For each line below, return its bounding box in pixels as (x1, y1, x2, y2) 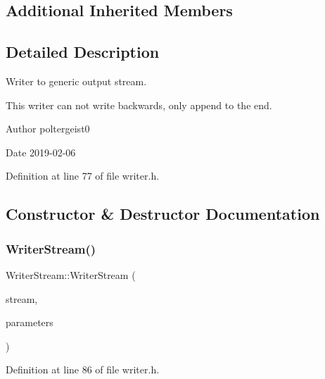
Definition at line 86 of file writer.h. (6, 362, 160, 377)
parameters (6, 315, 53, 330)
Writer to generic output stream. (6, 73, 147, 88)
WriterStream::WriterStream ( (6, 267, 136, 282)
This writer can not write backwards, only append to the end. (6, 97, 272, 112)
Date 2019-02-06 (6, 144, 76, 159)
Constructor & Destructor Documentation (6, 203, 320, 225)
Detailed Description (6, 41, 160, 63)
